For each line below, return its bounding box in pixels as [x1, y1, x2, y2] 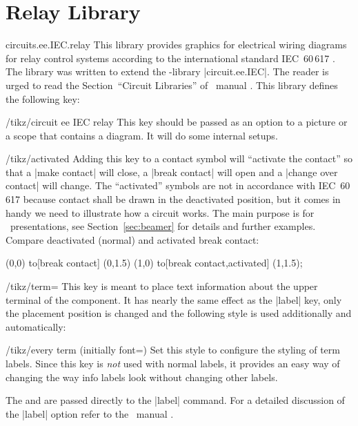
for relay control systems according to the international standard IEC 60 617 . [6, 50, 335, 65]
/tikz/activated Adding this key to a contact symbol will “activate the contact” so [6, 151, 353, 166]
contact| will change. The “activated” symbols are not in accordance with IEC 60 [6, 178, 350, 193]
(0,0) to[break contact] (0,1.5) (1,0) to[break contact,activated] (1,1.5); [6, 255, 303, 270]
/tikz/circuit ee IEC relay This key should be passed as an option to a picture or [6, 115, 348, 129]
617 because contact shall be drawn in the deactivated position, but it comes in [6, 192, 341, 206]
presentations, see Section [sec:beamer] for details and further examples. [10, 219, 316, 233]
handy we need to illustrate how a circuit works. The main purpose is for [6, 205, 315, 220]
